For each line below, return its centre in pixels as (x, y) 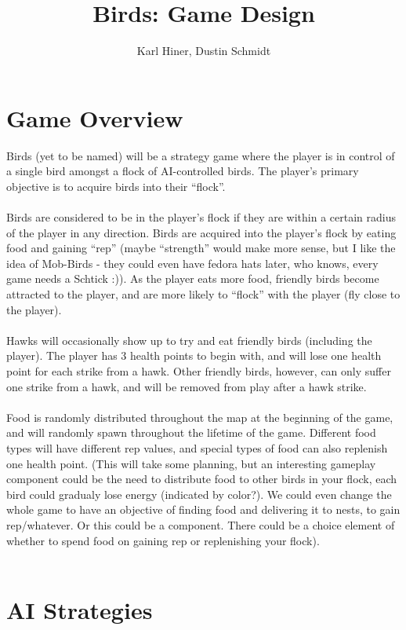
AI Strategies (80, 609)
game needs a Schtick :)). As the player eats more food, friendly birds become (193, 278)
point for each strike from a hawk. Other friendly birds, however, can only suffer (199, 370)
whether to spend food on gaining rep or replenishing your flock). (163, 540)
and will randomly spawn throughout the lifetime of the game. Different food (191, 432)
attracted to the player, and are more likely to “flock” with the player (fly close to (203, 294)
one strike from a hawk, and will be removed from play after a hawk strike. (187, 386)
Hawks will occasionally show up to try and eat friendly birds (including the (189, 340)
